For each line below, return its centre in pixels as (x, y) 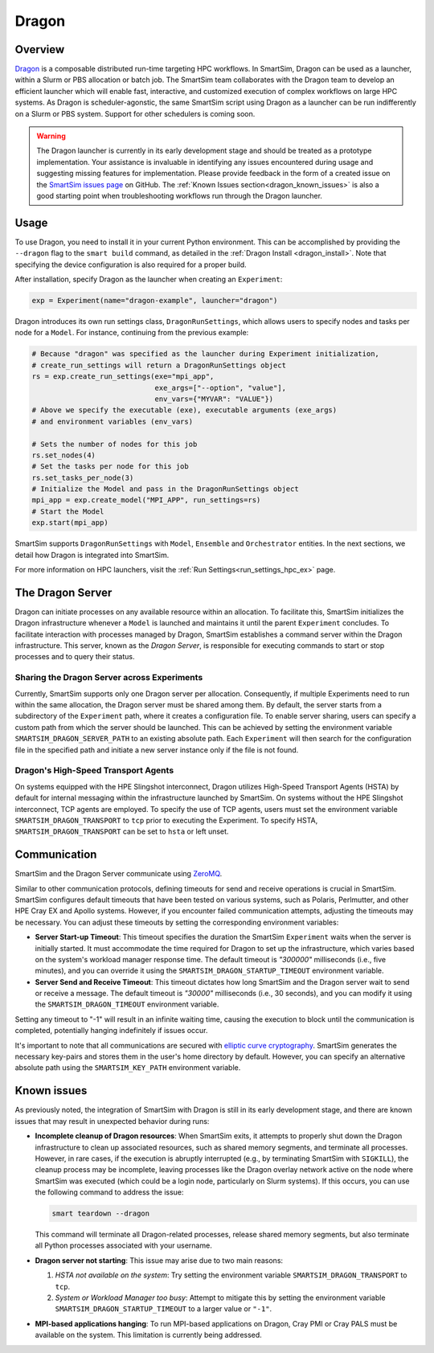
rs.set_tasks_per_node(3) (83, 478)
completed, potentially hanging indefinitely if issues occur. (111, 1031)
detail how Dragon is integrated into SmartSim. (92, 555)
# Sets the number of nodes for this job (115, 444)
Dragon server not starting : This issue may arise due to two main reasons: (159, 1260)
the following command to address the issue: (109, 1192)
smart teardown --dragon (101, 1214)
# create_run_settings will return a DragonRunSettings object (159, 365)
